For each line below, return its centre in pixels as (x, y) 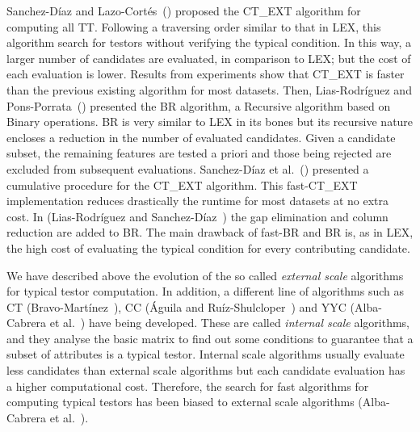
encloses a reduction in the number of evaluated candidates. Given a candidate (201, 137)
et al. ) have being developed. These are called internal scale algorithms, (229, 323)
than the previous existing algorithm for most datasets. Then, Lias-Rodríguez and (209, 89)
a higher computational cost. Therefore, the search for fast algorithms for (188, 386)
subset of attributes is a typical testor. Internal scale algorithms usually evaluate (206, 354)
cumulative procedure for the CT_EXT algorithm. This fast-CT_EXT (182, 185)
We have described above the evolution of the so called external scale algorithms (205, 275)
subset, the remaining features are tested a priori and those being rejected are (199, 153)
